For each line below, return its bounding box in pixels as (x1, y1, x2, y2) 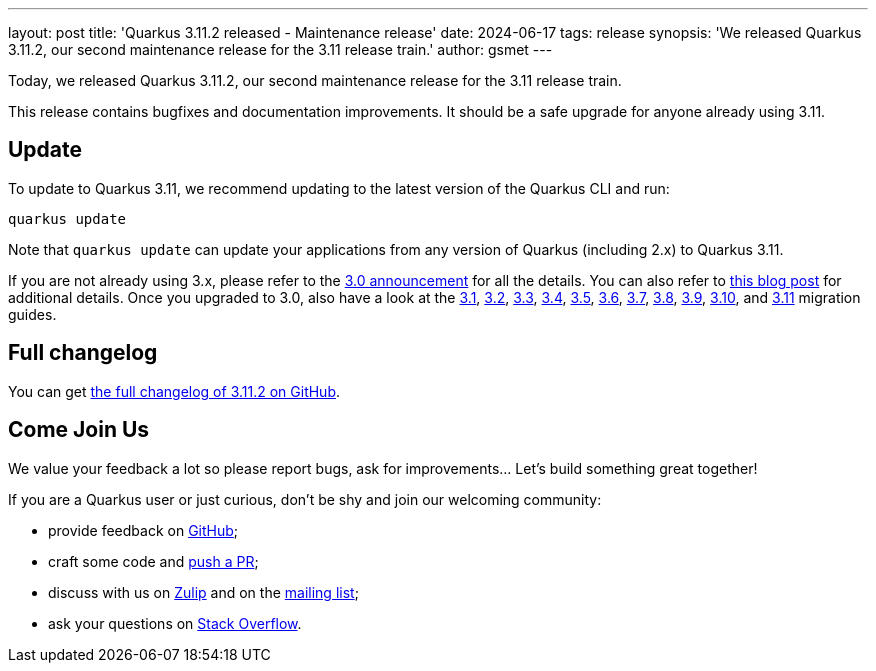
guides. (8, 305, 57, 323)
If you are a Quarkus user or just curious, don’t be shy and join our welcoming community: (8, 490, 602, 508)
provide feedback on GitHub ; (48, 521, 239, 539)
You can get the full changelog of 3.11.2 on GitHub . (8, 382, 341, 400)
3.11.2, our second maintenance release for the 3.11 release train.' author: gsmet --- (8, 41, 553, 58)
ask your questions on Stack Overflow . (48, 614, 302, 632)
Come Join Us (8, 417, 150, 443)
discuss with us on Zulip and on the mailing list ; (48, 583, 359, 601)
